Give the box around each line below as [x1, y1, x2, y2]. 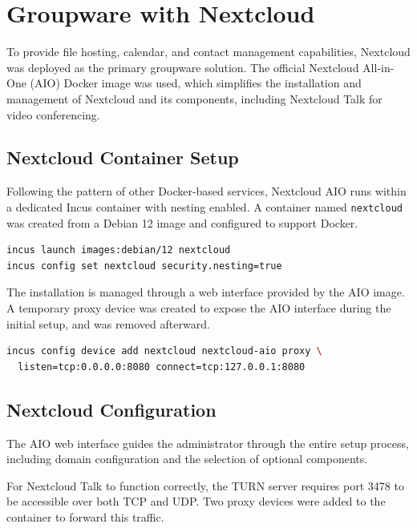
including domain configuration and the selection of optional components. [6, 450, 368, 467]
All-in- [362, 58, 395, 75]
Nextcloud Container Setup [6, 145, 239, 170]
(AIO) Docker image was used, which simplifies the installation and [30, 75, 362, 91]
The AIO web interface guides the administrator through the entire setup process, [6, 434, 409, 451]
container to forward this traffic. [6, 508, 164, 525]
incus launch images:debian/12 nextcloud [6, 244, 231, 256]
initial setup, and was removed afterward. [6, 315, 210, 332]
